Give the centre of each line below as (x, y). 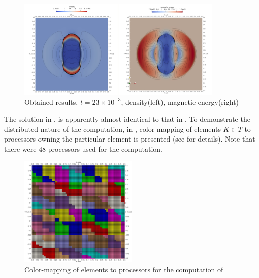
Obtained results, (51, 102)
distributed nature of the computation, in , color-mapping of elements (112, 129)
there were (20, 148)
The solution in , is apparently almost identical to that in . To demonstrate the (127, 119)
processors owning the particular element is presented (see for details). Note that (130, 139)
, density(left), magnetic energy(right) (180, 102)
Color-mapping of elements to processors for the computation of (124, 269)
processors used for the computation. (105, 148)
